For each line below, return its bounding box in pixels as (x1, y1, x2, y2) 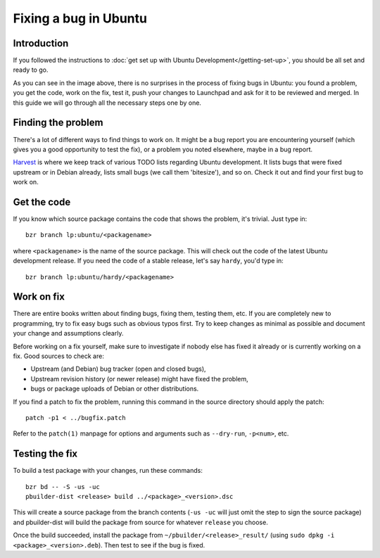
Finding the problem (13, 117, 103, 129)
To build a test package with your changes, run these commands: (13, 467, 203, 475)
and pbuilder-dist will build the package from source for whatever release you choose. (13, 518, 269, 526)
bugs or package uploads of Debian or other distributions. (30, 384, 199, 393)
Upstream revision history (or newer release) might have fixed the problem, (30, 374, 249, 383)
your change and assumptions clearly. (13, 329, 124, 338)
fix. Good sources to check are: (13, 352, 105, 360)
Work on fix (13, 291, 65, 303)
